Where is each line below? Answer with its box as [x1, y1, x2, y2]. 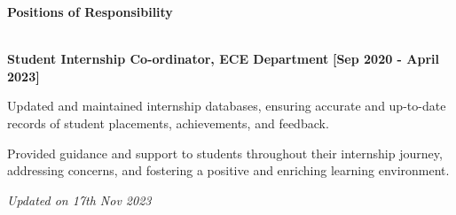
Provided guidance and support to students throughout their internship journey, [7, 143, 443, 162]
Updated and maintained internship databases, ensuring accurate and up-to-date [7, 96, 446, 115]
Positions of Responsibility [7, 3, 173, 20]
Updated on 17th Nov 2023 [7, 190, 152, 209]
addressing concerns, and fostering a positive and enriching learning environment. [7, 161, 450, 180]
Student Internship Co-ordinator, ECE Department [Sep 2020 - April [7, 50, 440, 68]
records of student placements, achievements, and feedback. [7, 113, 329, 132]
